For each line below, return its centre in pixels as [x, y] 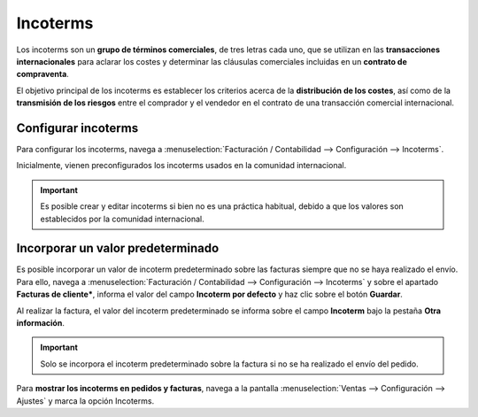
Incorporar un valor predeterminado [118, 248]
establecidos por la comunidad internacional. [123, 219]
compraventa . [43, 74]
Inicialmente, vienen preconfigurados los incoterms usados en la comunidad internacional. [181, 166]
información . [41, 323]
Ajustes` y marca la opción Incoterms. [85, 401]
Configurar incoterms [77, 128]
